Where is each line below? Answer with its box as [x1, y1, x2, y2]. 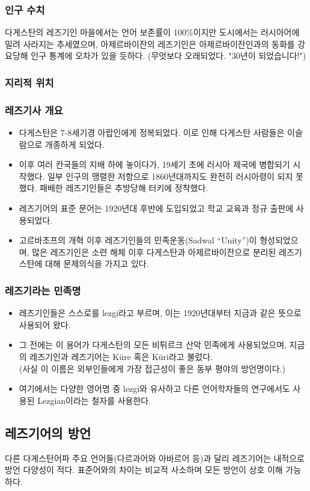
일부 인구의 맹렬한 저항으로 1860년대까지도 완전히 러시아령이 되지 [47, 169, 293, 182]
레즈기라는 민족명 [5, 282, 81, 297]
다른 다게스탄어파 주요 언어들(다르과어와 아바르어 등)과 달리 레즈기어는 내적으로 [5, 451, 305, 464]
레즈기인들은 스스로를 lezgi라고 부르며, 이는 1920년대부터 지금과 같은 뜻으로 [19, 306, 302, 319]
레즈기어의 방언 [5, 423, 91, 442]
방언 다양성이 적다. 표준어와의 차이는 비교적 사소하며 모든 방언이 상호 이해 [5, 463, 283, 476]
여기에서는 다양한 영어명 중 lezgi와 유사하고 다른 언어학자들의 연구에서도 [19, 382, 290, 395]
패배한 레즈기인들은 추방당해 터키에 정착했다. [40, 181, 208, 194]
